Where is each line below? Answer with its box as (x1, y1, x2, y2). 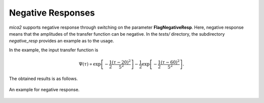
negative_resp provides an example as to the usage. (9, 38, 114, 44)
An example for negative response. (9, 87, 80, 93)
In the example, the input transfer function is (9, 47, 99, 53)
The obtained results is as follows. (9, 76, 78, 82)
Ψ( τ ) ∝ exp (78, 62, 101, 67)
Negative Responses (9, 7, 95, 18)
